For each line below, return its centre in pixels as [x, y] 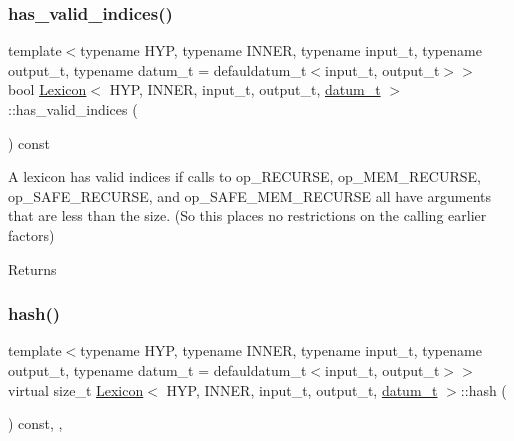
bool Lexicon [47, 89]
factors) [31, 234]
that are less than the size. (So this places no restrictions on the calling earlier [247, 215]
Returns [32, 268]
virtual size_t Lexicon [76, 389]
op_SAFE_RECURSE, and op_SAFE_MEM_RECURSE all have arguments [249, 195]
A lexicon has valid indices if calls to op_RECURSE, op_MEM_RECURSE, [244, 176]
